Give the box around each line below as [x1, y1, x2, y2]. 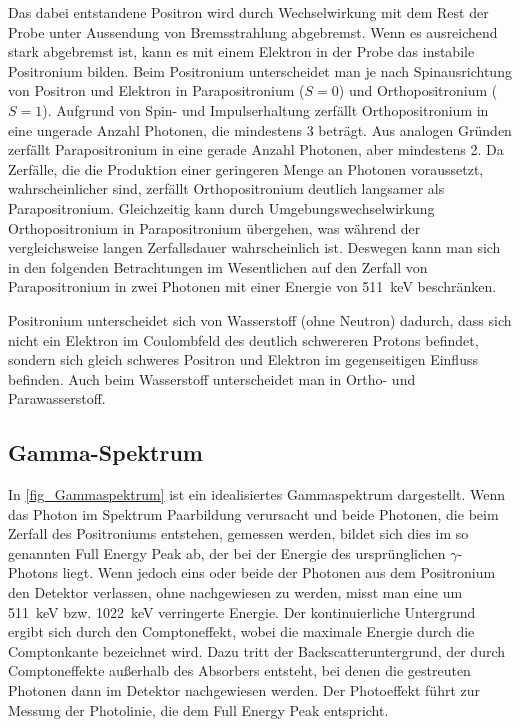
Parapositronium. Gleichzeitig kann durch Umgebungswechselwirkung [8, 197, 435, 218]
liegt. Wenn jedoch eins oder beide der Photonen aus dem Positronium [62, 562, 496, 583]
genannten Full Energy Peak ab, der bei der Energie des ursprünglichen [8, 542, 446, 563]
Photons [8, 562, 59, 583]
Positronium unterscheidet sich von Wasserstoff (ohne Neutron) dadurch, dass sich [8, 309, 512, 330]
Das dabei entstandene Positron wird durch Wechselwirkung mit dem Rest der [8, 2, 489, 22]
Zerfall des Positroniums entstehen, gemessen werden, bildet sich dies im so [8, 523, 469, 544]
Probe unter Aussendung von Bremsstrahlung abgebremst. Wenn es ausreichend [8, 21, 498, 42]
